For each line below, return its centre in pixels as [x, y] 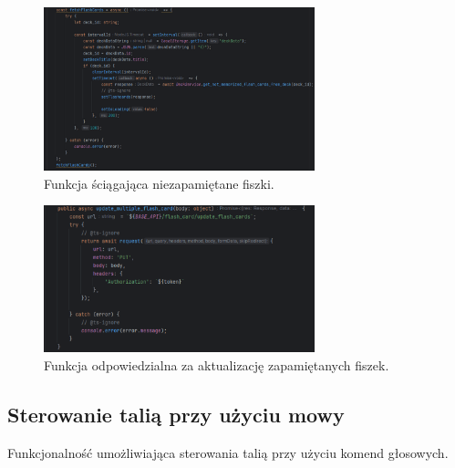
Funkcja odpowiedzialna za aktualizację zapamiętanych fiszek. [217, 364]
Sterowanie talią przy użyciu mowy [176, 414]
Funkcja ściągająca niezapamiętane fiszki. [159, 183]
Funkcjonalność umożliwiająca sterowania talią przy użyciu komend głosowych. [228, 452]
